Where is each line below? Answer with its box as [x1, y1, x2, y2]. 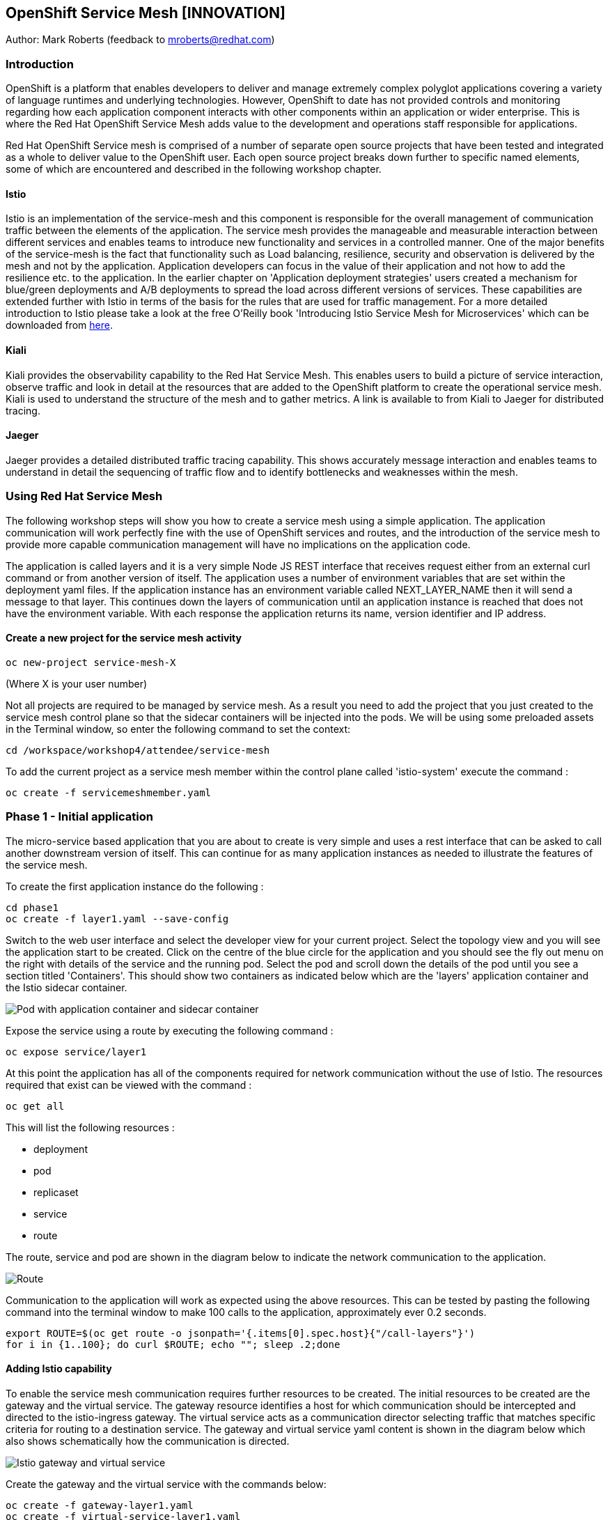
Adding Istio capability [6, 1363, 112, 1375]
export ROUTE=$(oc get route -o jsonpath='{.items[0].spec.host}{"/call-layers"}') [6, 1327, 476, 1339]
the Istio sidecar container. [6, 981, 127, 993]
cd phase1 [6, 901, 58, 913]
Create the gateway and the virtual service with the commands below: [6, 1478, 327, 1490]
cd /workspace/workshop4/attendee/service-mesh [6, 744, 270, 756]
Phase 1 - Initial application [6, 809, 153, 824]
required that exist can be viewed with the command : [6, 1078, 252, 1091]
